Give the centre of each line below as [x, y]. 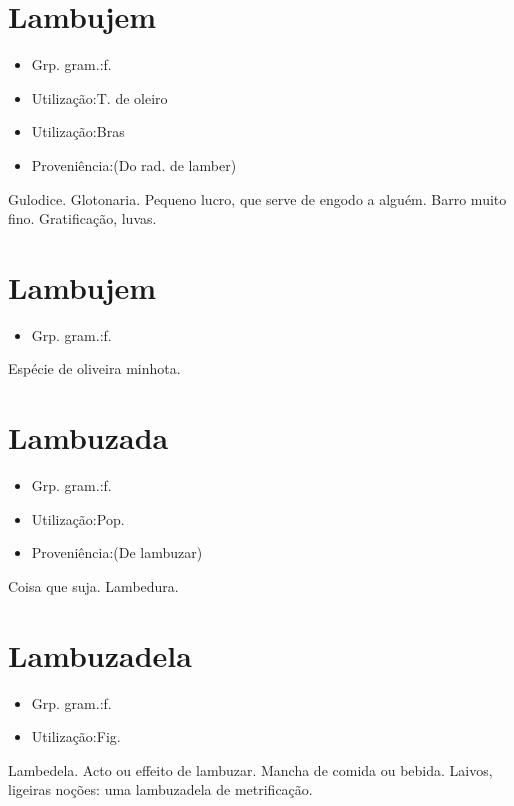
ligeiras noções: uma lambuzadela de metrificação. [160, 789]
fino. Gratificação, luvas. [82, 218]
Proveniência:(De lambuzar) [117, 552]
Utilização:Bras [78, 131]
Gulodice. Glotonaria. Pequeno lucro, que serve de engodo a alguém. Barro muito [257, 198]
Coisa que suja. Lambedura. [93, 585]
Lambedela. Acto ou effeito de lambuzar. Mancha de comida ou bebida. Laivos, [250, 769]
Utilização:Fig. [76, 736]
